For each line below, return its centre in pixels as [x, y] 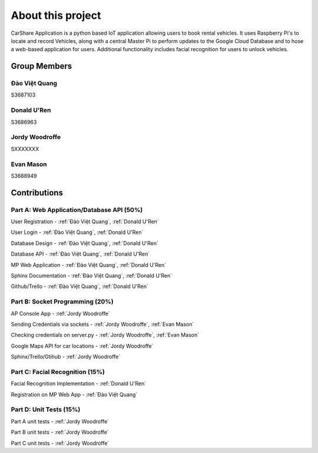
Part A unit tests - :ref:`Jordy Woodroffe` [60, 421]
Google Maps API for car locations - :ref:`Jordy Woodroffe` [82, 346]
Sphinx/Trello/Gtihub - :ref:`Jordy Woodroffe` [66, 357]
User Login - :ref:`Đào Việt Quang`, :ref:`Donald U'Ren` [77, 232]
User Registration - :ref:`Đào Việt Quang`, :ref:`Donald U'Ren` [85, 221]
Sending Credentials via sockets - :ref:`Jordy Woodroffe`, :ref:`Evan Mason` [102, 324]
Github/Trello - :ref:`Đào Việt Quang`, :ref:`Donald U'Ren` [79, 286]
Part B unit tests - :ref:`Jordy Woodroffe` [60, 432]
